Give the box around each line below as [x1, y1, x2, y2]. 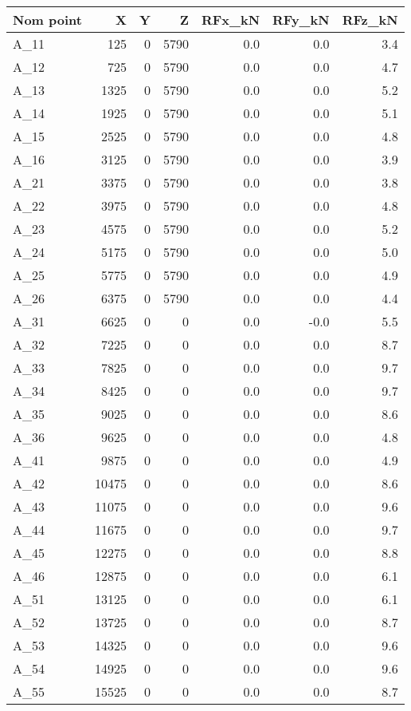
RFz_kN [342, 10, 398, 29]
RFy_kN [272, 10, 330, 29]
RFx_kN [201, 10, 260, 29]
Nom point [13, 10, 82, 29]
